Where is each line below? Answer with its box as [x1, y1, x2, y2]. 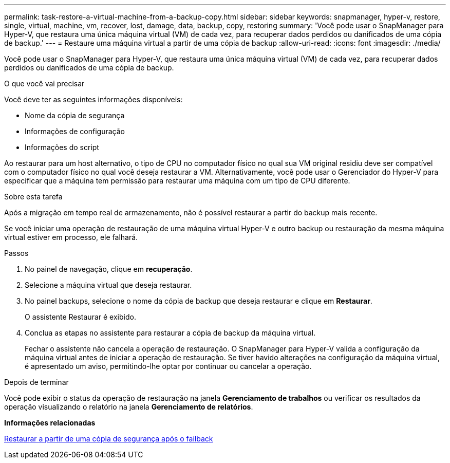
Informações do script [25, 143, 99, 152]
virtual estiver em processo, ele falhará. [4, 233, 138, 242]
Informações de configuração [25, 127, 125, 136]
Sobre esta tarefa [4, 192, 63, 201]
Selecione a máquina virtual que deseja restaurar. [25, 281, 192, 289]
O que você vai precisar [4, 79, 85, 88]
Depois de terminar [4, 378, 69, 386]
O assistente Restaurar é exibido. [25, 312, 136, 321]
